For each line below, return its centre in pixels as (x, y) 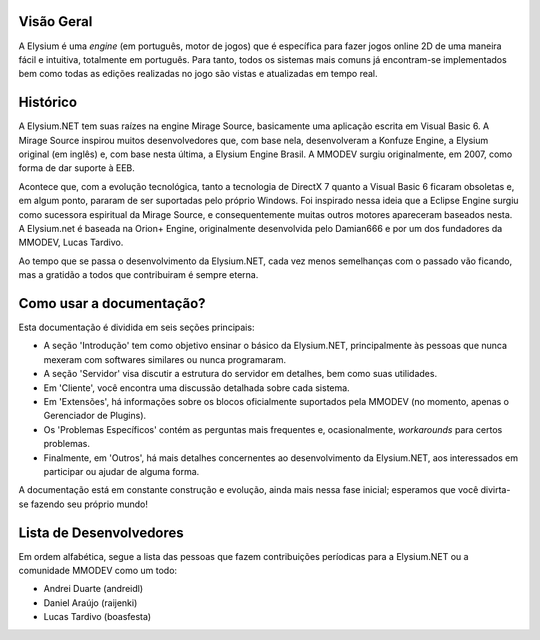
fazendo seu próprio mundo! (89, 504)
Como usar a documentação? (112, 303)
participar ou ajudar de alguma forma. (121, 471)
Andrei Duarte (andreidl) (93, 589)
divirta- (495, 490)
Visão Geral (55, 21)
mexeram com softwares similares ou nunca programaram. (165, 359)
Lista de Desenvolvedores (101, 532)
